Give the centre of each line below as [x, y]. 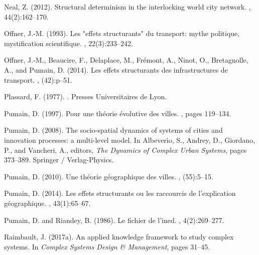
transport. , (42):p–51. [38, 79]
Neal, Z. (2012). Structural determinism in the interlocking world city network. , [127, 7]
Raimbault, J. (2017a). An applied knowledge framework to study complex [119, 237]
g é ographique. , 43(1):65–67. [47, 203]
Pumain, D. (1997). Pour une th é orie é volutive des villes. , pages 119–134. [118, 113]
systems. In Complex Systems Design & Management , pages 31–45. [107, 246]
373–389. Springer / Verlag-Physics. [59, 160]
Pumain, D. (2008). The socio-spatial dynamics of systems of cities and [113, 130]
